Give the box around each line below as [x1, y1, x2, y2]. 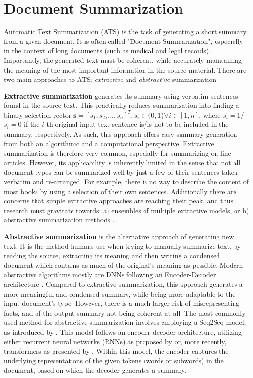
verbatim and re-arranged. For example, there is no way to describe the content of [4, 177, 249, 187]
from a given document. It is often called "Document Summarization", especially [4, 36, 243, 46]
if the [24, 119, 40, 129]
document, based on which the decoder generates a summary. [4, 365, 187, 375]
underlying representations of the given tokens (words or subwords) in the [4, 355, 224, 365]
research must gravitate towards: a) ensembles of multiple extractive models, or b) [4, 205, 249, 215]
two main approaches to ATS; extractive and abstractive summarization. [4, 74, 218, 84]
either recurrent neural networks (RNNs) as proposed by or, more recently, [4, 336, 227, 346]
